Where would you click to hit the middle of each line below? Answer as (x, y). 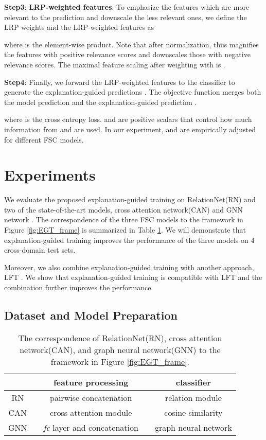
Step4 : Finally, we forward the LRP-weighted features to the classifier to (120, 82)
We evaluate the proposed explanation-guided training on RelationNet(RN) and (130, 199)
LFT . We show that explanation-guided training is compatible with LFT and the (133, 277)
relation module (193, 397)
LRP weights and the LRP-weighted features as (79, 27)
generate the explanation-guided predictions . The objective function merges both (133, 92)
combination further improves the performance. (79, 287)
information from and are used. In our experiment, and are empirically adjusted (130, 129)
